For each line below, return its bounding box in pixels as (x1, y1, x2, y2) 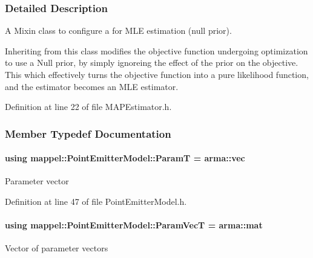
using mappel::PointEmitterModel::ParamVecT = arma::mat (5, 219, 263, 231)
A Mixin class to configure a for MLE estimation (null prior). (5, 24, 232, 37)
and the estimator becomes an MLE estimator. (5, 80, 179, 92)
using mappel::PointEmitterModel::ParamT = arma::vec (5, 152, 245, 164)
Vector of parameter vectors (5, 242, 108, 254)
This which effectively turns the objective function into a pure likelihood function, (5, 68, 309, 80)
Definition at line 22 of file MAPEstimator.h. (5, 100, 172, 113)
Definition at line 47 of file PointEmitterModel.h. (5, 195, 187, 208)
